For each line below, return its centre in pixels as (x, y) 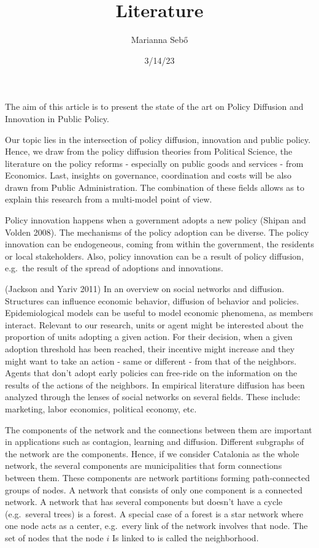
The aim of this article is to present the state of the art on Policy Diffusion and (154, 106)
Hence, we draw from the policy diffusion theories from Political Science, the (149, 151)
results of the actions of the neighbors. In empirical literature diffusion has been (155, 384)
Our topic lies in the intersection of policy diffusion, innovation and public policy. (158, 139)
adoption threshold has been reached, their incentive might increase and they (150, 349)
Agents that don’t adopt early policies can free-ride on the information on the (151, 373)
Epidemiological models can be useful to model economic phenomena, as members (159, 313)
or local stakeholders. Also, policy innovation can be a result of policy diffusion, (155, 256)
